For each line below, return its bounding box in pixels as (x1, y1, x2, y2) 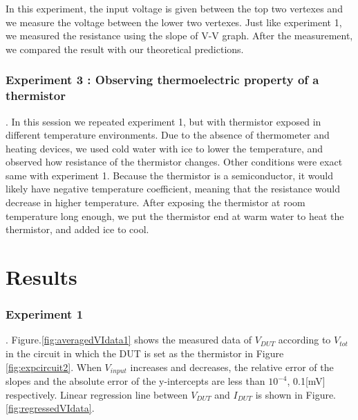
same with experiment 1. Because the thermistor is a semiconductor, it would (6, 168, 333, 182)
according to (278, 332, 331, 347)
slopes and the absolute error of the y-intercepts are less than (6, 374, 265, 388)
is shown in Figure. (255, 387, 337, 401)
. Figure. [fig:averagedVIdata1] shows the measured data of (6, 332, 252, 347)
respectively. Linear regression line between (6, 387, 188, 401)
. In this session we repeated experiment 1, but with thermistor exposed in (6, 114, 321, 128)
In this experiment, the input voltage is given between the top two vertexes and (6, 1, 343, 15)
